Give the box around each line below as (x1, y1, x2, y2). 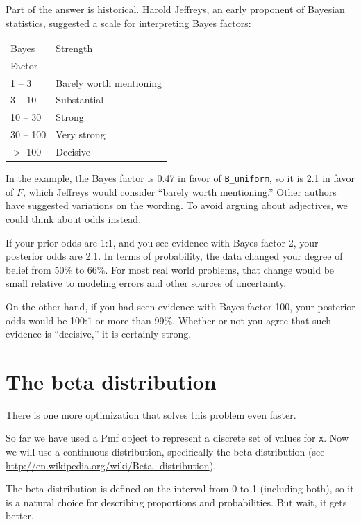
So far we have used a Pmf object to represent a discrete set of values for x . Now (6, 431, 349, 445)
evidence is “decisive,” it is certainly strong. (6, 326, 192, 341)
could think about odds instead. (6, 211, 142, 226)
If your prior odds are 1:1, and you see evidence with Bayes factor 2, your (6, 235, 319, 249)
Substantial (56, 92, 104, 107)
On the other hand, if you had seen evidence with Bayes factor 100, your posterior (6, 299, 355, 313)
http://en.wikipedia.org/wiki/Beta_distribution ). (6, 458, 216, 472)
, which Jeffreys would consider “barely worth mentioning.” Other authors (22, 184, 337, 199)
